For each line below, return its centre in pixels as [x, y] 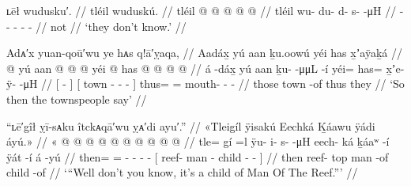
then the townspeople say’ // [77, 99]
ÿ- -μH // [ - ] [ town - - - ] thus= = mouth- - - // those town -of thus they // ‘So [205, 84]
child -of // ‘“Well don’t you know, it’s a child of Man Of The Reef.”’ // [182, 172]
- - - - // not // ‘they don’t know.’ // [96, 26]
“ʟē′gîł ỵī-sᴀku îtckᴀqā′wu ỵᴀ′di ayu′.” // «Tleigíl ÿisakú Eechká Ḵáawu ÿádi [191, 125]
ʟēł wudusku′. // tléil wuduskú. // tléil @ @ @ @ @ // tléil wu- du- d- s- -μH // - [205, 10]
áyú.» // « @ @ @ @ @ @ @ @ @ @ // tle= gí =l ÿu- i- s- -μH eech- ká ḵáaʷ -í [198, 141]
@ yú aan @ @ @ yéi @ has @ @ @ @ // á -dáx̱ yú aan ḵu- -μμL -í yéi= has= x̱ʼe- [205, 68]
